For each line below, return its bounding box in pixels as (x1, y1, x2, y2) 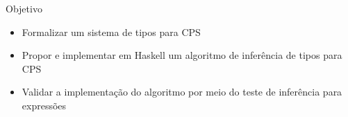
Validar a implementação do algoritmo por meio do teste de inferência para (22, 84, 342, 99)
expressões (22, 98, 67, 112)
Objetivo (6, 1, 42, 15)
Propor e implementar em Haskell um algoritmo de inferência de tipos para (22, 48, 342, 62)
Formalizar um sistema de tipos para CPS (22, 24, 201, 39)
